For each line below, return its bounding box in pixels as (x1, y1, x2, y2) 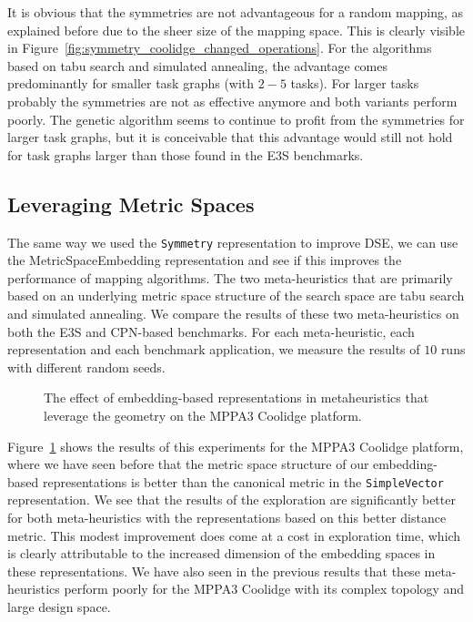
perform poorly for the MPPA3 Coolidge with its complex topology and (64, 579, 465, 598)
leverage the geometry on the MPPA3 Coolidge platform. (44, 405, 362, 424)
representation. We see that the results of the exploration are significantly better (7, 490, 456, 509)
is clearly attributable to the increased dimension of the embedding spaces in (7, 544, 436, 563)
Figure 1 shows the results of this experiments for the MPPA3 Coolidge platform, (7, 436, 464, 455)
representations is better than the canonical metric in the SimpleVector (42, 472, 444, 491)
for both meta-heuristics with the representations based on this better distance (7, 507, 447, 526)
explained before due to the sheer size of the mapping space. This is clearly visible (7, 20, 465, 39)
